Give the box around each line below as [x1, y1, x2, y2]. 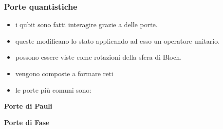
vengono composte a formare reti [15, 68, 113, 78]
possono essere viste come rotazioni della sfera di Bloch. [15, 52, 182, 62]
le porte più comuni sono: [15, 84, 92, 95]
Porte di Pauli [4, 101, 53, 111]
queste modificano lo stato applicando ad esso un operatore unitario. [15, 35, 220, 46]
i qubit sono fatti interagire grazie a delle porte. [15, 19, 158, 30]
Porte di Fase [4, 117, 50, 127]
